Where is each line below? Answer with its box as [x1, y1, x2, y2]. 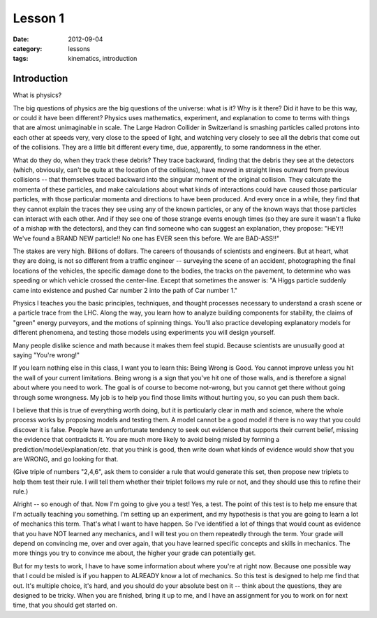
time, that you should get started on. [13, 601, 118, 610]
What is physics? [13, 91, 62, 99]
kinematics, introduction [68, 55, 138, 63]
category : [13, 44, 43, 52]
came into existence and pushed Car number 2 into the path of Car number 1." [13, 286, 237, 294]
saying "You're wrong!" [13, 351, 80, 359]
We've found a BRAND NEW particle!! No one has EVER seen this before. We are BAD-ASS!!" [13, 234, 280, 243]
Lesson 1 [13, 10, 65, 26]
